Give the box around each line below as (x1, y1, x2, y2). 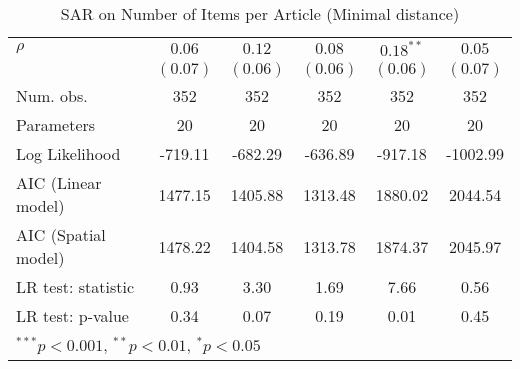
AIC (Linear (16, 171, 102, 194)
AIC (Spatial (16, 223, 106, 246)
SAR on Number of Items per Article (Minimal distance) (60, 2, 460, 25)
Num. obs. (16, 84, 88, 107)
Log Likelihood (16, 142, 121, 165)
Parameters (16, 113, 96, 136)
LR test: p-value (16, 304, 129, 327)
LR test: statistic (16, 275, 135, 298)
